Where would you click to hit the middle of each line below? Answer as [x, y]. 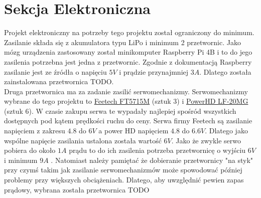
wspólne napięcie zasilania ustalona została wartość [83, 140]
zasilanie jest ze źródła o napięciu [55, 71]
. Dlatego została [225, 71]
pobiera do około [30, 150]
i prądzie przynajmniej [154, 71]
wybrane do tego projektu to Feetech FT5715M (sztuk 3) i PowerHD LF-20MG [126, 101]
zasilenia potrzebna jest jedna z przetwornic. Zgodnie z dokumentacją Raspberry [128, 61]
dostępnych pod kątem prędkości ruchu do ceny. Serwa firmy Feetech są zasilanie [128, 121]
